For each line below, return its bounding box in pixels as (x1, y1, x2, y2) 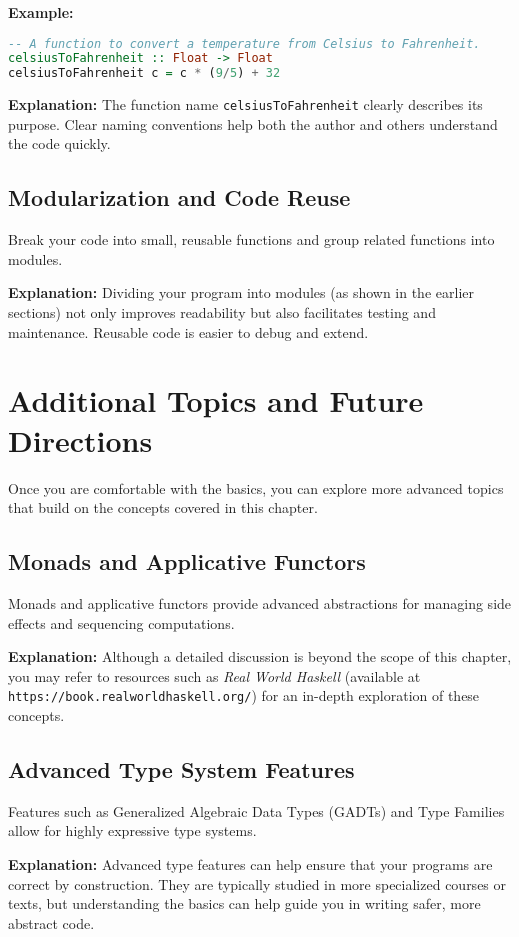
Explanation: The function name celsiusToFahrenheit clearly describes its (8, 94, 483, 115)
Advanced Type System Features (8, 753, 355, 784)
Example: (8, 2, 74, 22)
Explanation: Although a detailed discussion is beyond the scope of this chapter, (8, 646, 512, 667)
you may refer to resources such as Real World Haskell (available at (8, 665, 421, 686)
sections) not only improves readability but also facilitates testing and (8, 302, 436, 323)
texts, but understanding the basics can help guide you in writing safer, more (8, 893, 481, 914)
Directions (8, 419, 153, 460)
